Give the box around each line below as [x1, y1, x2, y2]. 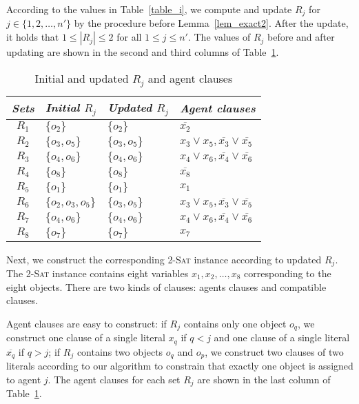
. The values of [187, 30, 251, 44]
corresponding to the [244, 265, 331, 280]
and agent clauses [147, 70, 233, 86]
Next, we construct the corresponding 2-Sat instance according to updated [6, 252, 322, 266]
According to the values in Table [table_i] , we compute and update [6, 2, 292, 16]
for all [116, 30, 142, 44]
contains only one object [183, 316, 287, 330]
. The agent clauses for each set [48, 372, 181, 386]
